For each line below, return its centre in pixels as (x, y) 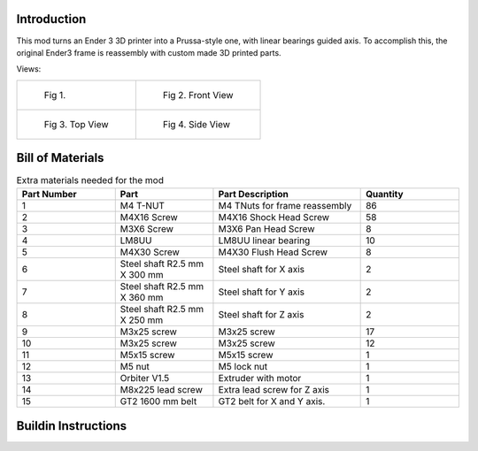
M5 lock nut (243, 366)
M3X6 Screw (147, 228)
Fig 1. (55, 95)
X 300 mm (142, 274)
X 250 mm (142, 320)
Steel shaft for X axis (262, 269)
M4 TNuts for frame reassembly (285, 205)
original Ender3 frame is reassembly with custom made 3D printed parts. (149, 52)
